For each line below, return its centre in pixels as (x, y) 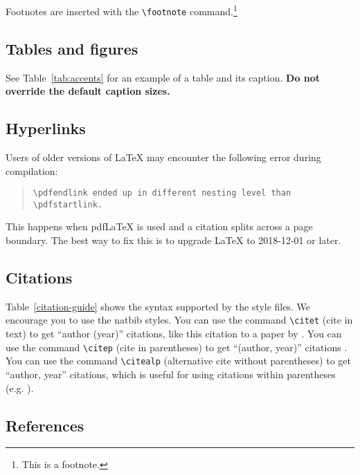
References (45, 425)
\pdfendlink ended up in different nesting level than (162, 193)
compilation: (32, 170)
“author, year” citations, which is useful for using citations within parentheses (171, 374)
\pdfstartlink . (68, 204)
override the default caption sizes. (88, 91)
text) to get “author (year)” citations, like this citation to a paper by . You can (174, 334)
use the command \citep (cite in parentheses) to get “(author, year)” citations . (177, 347)
